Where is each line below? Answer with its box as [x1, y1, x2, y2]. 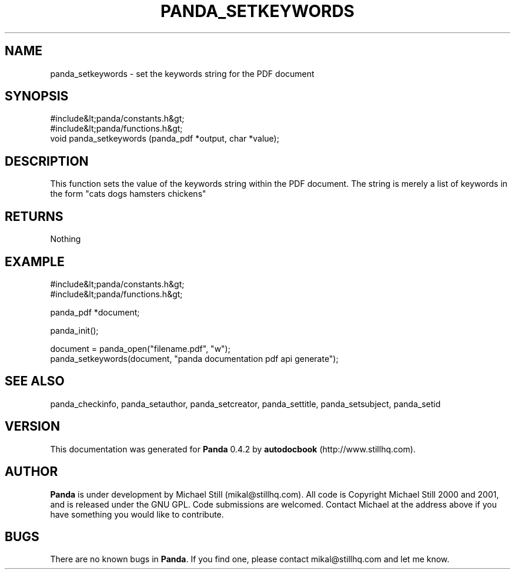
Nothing [50, 234, 81, 244]
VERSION [5, 419, 61, 434]
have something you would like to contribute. [50, 509, 224, 519]
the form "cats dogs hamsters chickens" [50, 189, 206, 199]
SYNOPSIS [5, 89, 69, 104]
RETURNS [5, 209, 63, 224]
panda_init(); [50, 325, 99, 335]
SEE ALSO [5, 374, 65, 389]
